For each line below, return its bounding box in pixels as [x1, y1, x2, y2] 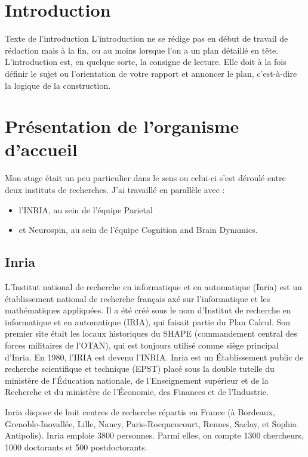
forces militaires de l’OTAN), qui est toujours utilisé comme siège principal [5, 338, 279, 351]
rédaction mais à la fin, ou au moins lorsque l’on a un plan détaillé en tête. [5, 43, 279, 56]
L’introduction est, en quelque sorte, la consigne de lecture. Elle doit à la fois [5, 55, 287, 68]
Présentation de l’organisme [5, 114, 239, 138]
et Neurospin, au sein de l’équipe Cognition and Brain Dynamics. [19, 223, 258, 236]
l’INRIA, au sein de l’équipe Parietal [19, 203, 153, 216]
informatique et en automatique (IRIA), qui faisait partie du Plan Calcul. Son [5, 315, 291, 328]
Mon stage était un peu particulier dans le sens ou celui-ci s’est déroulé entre [5, 172, 286, 184]
